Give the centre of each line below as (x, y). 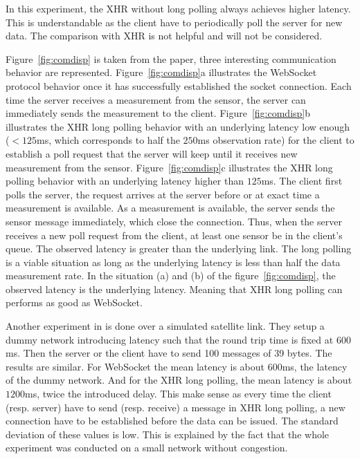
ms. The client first (302, 181)
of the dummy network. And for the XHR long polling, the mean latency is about (179, 380)
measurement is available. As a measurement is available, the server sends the (170, 208)
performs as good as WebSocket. (74, 302)
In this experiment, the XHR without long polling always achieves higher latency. (178, 8)
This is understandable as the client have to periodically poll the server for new (174, 22)
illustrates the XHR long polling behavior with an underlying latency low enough (178, 126)
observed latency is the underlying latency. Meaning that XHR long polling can (174, 289)
